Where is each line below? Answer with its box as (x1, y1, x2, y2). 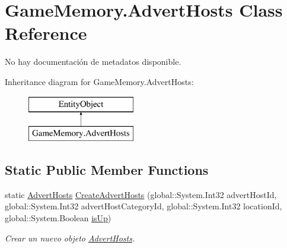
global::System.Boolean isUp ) (5, 212, 111, 224)
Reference (5, 21, 87, 45)
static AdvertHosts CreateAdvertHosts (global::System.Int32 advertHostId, (5, 188, 277, 200)
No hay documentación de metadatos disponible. (5, 55, 181, 68)
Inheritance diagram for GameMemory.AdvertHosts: (5, 75, 194, 87)
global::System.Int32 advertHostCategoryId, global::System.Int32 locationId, (5, 200, 282, 212)
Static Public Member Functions (5, 161, 209, 179)
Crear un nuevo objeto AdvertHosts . (5, 231, 135, 244)
